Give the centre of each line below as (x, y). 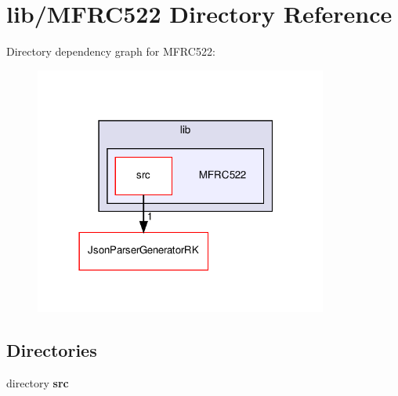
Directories (52, 350)
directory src (38, 382)
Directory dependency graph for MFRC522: (111, 51)
